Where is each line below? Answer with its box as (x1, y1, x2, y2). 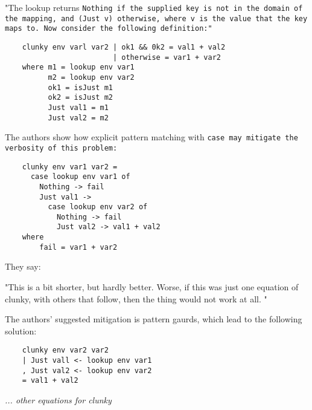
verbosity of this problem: (5, 143, 118, 152)
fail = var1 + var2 (39, 242, 118, 252)
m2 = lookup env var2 (48, 73, 135, 82)
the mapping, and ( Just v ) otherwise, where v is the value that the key (5, 14, 308, 23)
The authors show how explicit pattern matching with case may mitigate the (5, 131, 298, 143)
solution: (5, 324, 37, 337)
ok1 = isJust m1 (48, 83, 113, 92)
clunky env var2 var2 (22, 346, 109, 355)
